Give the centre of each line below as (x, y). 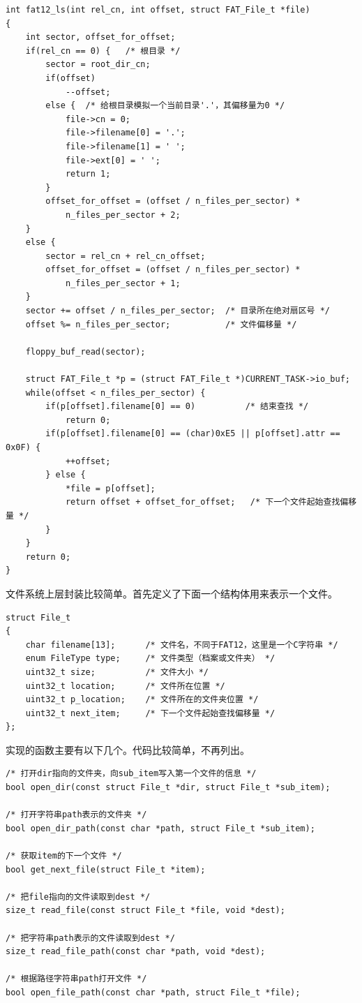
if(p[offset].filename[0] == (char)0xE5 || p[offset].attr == (193, 434)
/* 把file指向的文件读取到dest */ (78, 897)
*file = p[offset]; (110, 488)
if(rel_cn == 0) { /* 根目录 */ (103, 51)
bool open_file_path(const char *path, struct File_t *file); (153, 992)
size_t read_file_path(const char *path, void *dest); (136, 952)
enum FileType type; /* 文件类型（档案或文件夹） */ (150, 659)
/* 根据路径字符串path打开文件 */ (76, 979)
